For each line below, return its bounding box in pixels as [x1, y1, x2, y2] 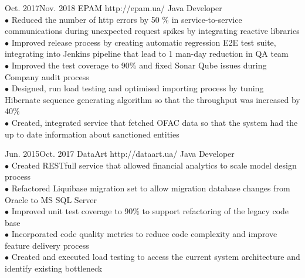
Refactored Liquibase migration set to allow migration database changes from [11, 181, 290, 194]
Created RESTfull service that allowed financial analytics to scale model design [11, 159, 297, 171]
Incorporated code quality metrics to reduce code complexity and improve [11, 228, 277, 240]
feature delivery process [5, 239, 89, 251]
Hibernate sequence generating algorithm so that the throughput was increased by [5, 93, 300, 105]
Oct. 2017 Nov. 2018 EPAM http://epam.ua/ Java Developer [5, 2, 222, 13]
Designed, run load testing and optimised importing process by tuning [11, 82, 264, 94]
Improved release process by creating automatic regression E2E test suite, [11, 36, 276, 48]
